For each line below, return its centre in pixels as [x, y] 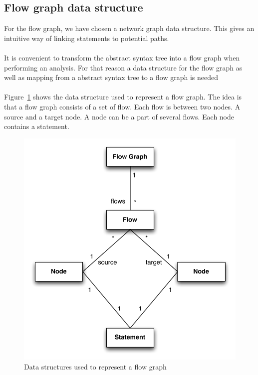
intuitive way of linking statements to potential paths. [87, 38]
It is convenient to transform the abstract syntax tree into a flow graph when [122, 57]
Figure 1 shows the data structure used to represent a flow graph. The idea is [123, 97]
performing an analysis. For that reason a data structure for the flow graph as [123, 67]
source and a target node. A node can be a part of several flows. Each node [119, 116]
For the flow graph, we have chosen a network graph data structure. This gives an [129, 28]
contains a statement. [37, 126]
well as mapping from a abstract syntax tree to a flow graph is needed [111, 77]
